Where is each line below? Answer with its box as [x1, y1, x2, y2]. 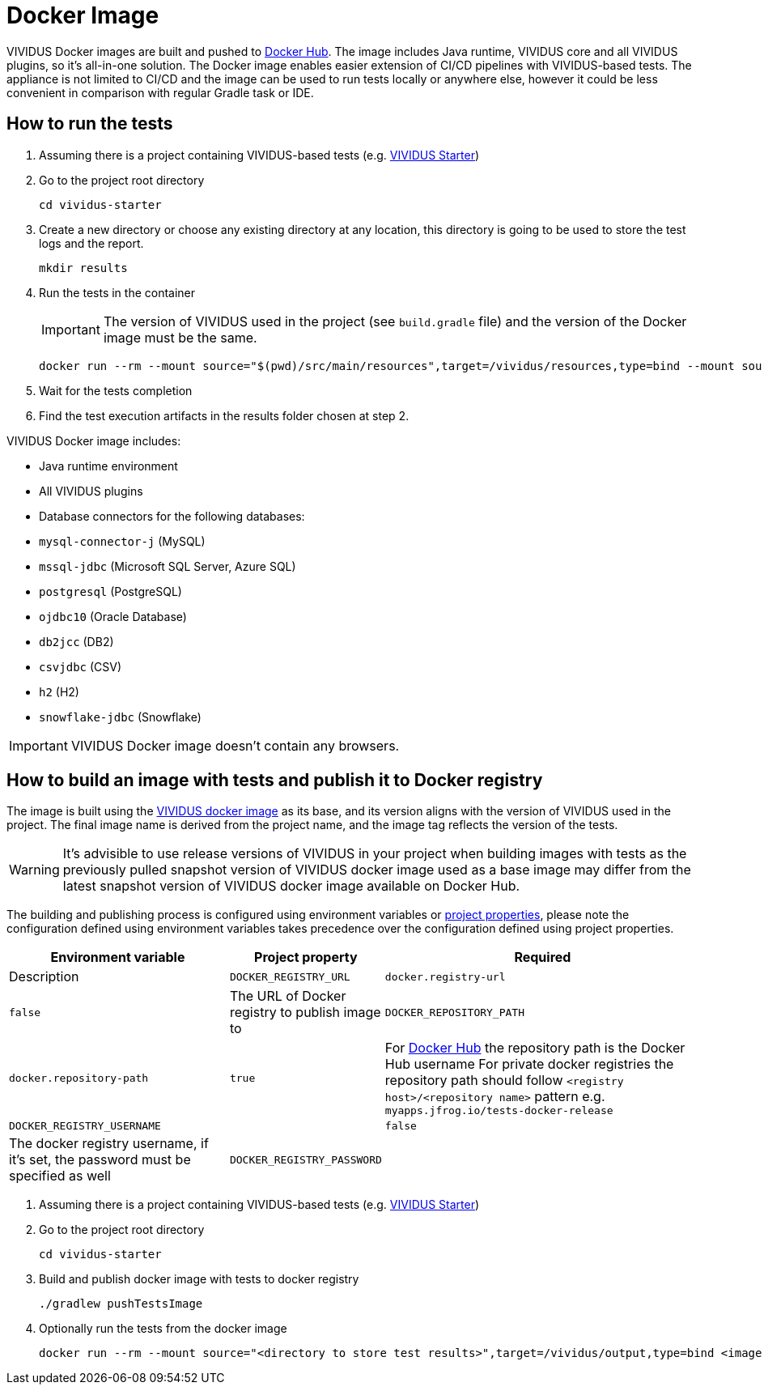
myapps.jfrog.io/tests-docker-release [384, 1104, 613, 1117]
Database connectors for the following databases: [39, 508, 305, 523]
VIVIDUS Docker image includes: [6, 433, 181, 448]
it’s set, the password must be [9, 1151, 191, 1168]
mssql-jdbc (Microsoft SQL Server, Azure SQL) [39, 559, 296, 573]
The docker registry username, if [9, 1135, 209, 1152]
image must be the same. [103, 329, 257, 346]
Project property [254, 949, 358, 966]
